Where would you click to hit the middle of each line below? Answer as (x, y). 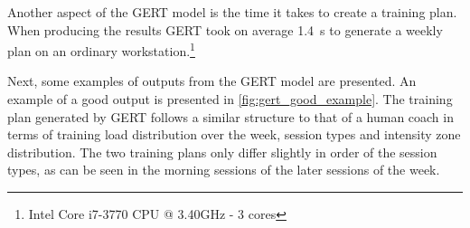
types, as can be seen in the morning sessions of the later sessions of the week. (224, 170)
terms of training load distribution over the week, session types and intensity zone (234, 134)
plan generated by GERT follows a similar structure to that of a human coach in (230, 116)
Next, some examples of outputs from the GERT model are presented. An (212, 81)
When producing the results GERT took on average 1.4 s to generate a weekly (225, 29)
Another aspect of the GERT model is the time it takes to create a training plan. (232, 12)
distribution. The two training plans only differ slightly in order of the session (222, 152)
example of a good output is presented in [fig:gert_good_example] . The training (230, 99)
